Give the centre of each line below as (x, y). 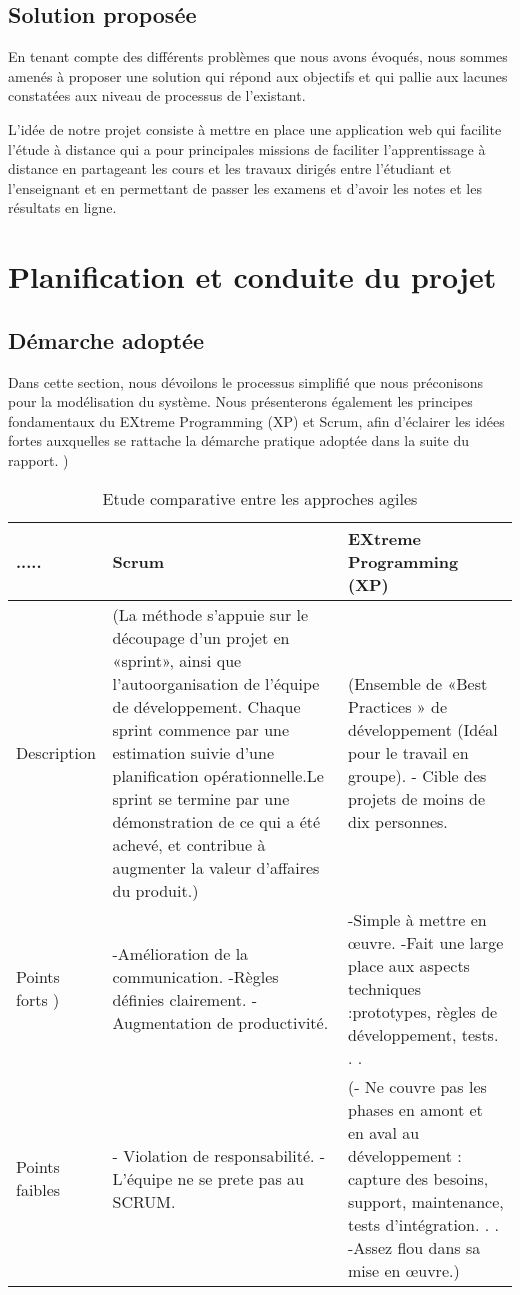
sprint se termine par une (201, 798)
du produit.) (155, 890)
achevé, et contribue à (189, 844)
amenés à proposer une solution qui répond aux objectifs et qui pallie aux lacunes (258, 75)
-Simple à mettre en (417, 919)
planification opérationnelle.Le (218, 775)
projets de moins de (416, 798)
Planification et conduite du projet (252, 276)
